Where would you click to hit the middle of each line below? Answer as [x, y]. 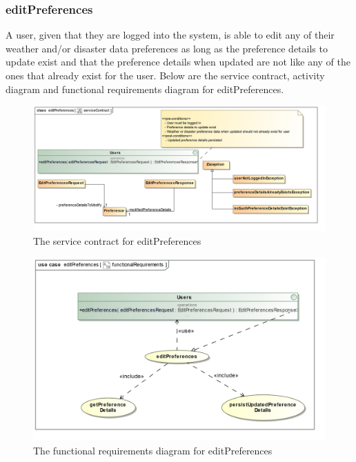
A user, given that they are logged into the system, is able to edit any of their [170, 35]
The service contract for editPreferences [117, 240]
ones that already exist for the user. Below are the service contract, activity [165, 75]
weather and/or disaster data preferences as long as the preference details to [167, 48]
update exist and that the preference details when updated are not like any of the [178, 62]
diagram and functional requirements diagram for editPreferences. [145, 89]
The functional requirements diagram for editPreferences [153, 450]
